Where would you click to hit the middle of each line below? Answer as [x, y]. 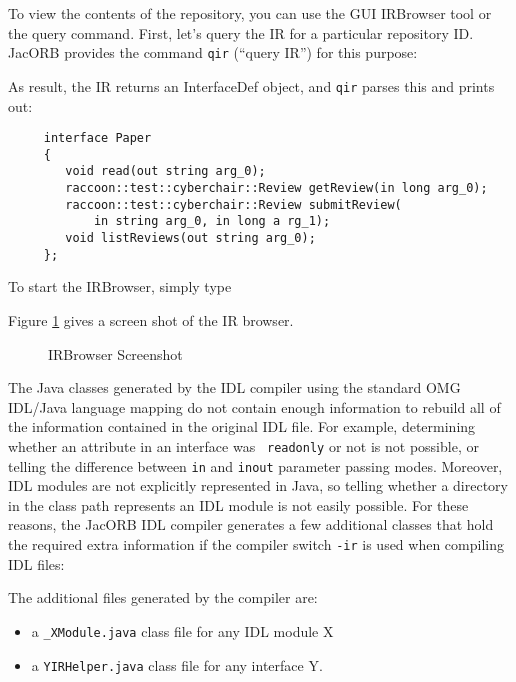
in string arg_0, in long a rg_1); [212, 221]
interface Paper [97, 138]
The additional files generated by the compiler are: [163, 597]
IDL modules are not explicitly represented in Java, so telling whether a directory [258, 485]
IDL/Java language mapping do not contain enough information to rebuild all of [254, 406]
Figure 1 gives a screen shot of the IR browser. [151, 319]
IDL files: [36, 563]
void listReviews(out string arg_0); [190, 238]
